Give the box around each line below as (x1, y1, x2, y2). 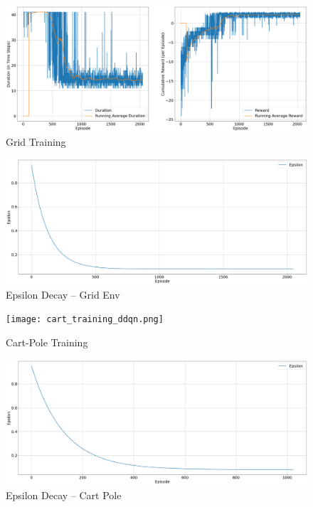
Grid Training (6, 134, 66, 149)
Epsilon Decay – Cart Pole (6, 488, 122, 503)
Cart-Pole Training (6, 335, 88, 350)
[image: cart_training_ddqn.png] (6, 314, 164, 325)
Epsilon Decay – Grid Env (6, 287, 120, 301)
